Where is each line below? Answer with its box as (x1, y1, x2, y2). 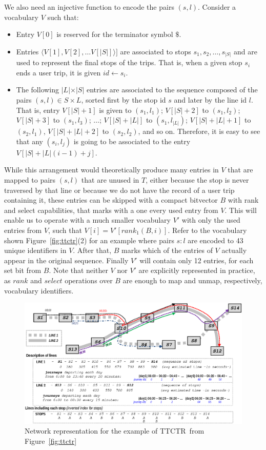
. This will (224, 204, 257, 215)
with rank (228, 194, 259, 205)
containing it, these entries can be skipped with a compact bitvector (4, 194, 218, 205)
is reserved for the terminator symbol (56, 29, 173, 40)
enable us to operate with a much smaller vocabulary (4, 214, 171, 225)
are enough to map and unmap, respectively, (122, 275, 262, 285)
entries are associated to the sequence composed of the (86, 84, 258, 95)
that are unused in (81, 174, 139, 185)
